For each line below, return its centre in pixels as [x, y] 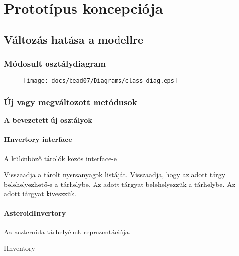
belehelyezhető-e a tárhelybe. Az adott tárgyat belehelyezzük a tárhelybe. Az [119, 184]
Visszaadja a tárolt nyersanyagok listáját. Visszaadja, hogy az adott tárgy [115, 175]
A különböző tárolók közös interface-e [60, 158]
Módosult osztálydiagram [55, 63]
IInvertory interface [38, 139]
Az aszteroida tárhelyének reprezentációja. [67, 231]
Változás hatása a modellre [74, 39]
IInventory [20, 248]
